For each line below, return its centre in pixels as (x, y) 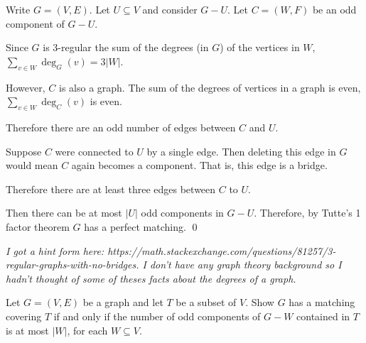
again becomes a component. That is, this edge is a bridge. (199, 165)
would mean (32, 165)
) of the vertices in (260, 47)
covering (24, 316)
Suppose (24, 151)
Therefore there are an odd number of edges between (121, 127)
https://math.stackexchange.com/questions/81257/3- (222, 250)
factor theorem (38, 226)
